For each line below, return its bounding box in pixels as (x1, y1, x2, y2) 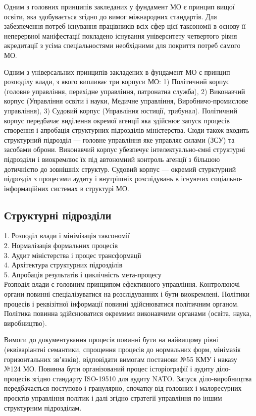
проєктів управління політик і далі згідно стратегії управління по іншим (4, 392, 222, 403)
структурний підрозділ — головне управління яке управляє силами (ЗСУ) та (4, 134, 235, 145)
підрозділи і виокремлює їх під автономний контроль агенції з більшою (4, 154, 220, 164)
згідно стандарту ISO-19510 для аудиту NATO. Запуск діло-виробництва (32, 373, 252, 383)
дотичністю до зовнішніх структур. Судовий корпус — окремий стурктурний (4, 163, 236, 174)
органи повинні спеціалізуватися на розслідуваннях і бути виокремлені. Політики (4, 289, 250, 299)
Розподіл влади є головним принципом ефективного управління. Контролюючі (4, 279, 240, 289)
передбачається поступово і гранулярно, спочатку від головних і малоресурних (4, 383, 242, 393)
